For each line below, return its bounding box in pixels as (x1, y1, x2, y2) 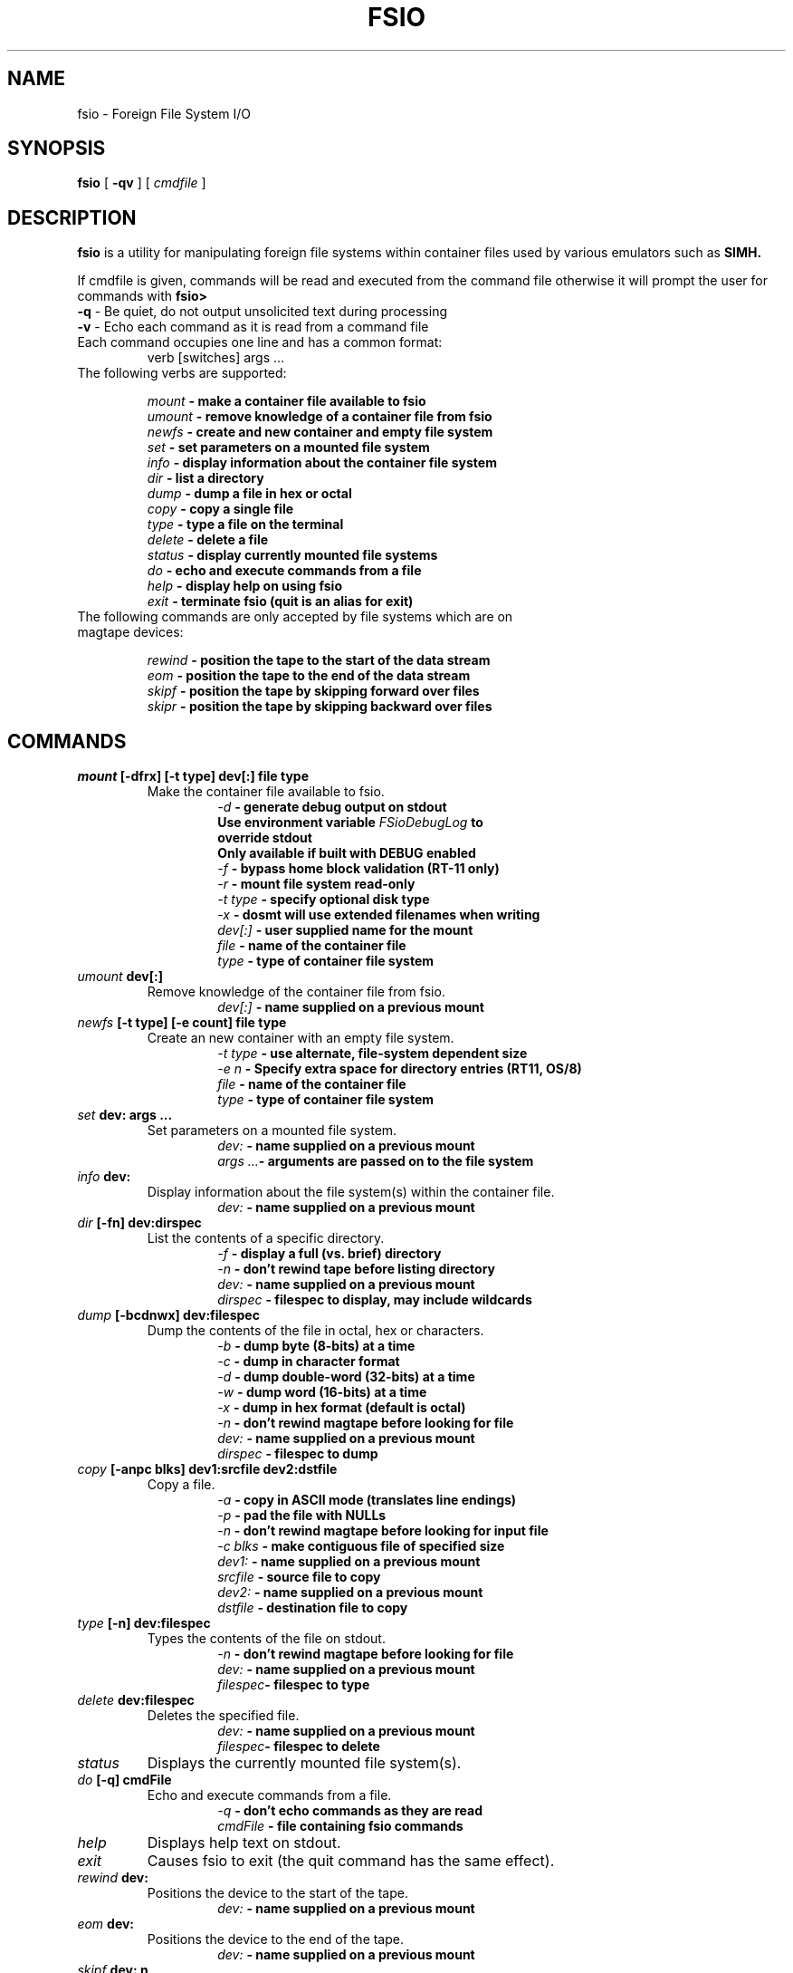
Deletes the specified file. (147, 1708, 300, 1724)
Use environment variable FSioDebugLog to (217, 814, 483, 831)
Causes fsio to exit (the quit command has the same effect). (147, 1852, 555, 1871)
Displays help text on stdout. (147, 1833, 341, 1853)
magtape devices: (77, 624, 184, 640)
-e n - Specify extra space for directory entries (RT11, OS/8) (217, 1061, 582, 1077)
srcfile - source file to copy (217, 1569, 381, 1585)
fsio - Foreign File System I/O (77, 105, 251, 121)
